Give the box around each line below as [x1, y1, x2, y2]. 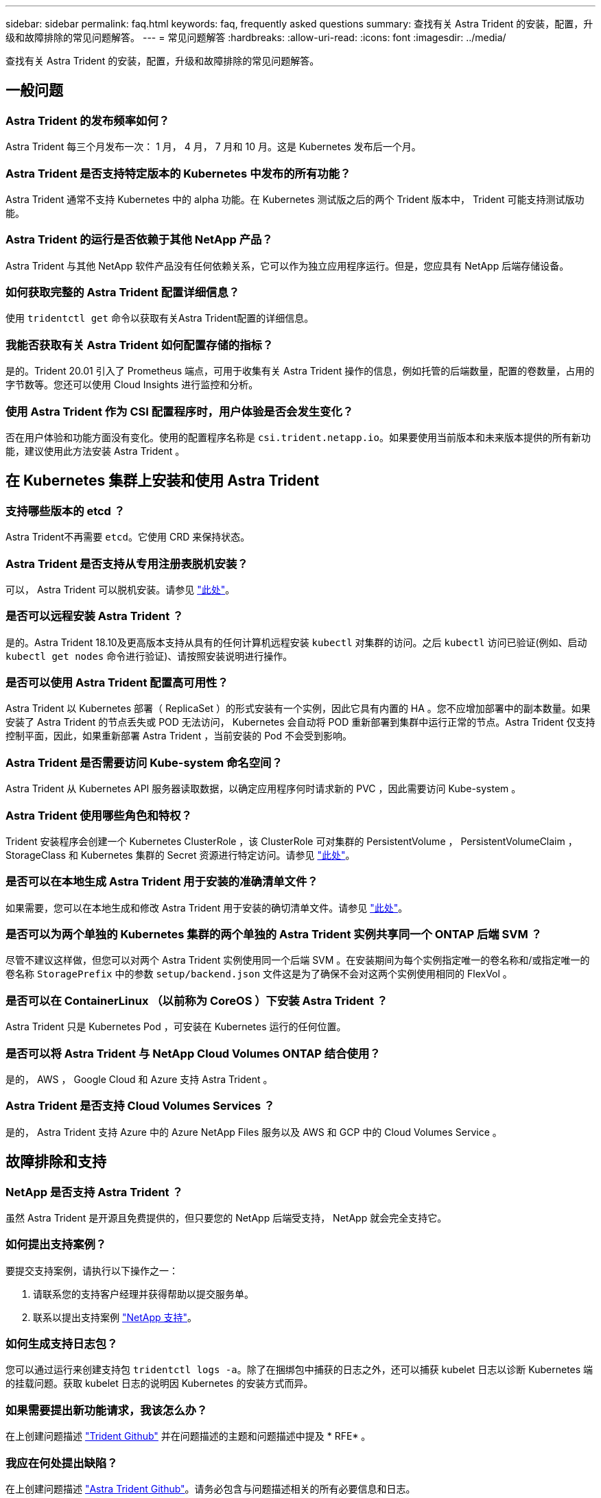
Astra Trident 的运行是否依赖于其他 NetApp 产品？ [5, 233, 273, 247]
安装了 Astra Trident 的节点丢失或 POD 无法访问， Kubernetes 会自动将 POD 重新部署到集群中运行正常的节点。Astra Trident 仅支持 [5, 716, 596, 728]
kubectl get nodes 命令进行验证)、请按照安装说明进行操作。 [5, 650, 293, 662]
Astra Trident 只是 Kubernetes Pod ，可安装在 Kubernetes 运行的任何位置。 [5, 1021, 346, 1033]
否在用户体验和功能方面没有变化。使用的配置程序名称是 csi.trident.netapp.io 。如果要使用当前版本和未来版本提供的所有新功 [5, 431, 591, 443]
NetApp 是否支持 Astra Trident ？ [5, 1185, 183, 1199]
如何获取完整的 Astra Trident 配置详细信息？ [5, 285, 240, 300]
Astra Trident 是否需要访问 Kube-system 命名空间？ [5, 755, 283, 770]
